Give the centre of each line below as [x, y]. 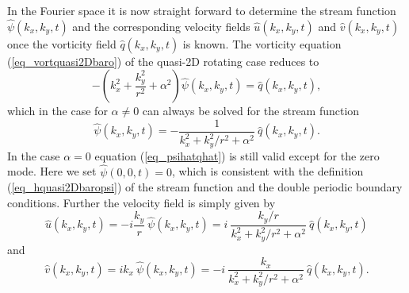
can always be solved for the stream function [251, 111]
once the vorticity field [62, 43]
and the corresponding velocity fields [161, 26]
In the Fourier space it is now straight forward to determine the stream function [202, 10]
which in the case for [57, 111]
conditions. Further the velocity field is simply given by [141, 202]
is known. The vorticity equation [262, 43]
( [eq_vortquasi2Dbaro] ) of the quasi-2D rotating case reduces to [163, 61]
